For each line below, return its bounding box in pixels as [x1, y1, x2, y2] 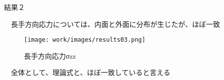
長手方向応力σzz [24, 50, 76, 61]
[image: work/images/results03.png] [24, 36, 146, 44]
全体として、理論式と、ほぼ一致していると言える [10, 67, 171, 78]
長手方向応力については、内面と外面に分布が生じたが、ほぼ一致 [10, 18, 221, 29]
